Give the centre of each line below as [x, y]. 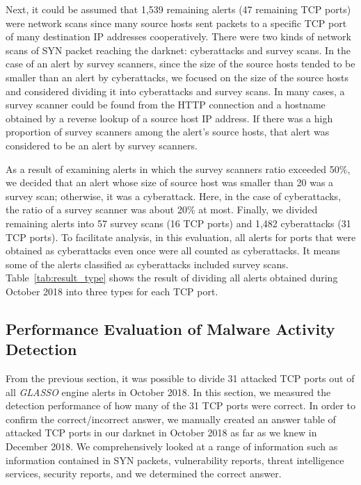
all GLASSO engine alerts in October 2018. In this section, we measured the [168, 392]
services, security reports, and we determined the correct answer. [144, 474]
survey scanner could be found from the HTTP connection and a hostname [166, 105]
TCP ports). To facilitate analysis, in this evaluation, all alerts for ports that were [181, 237]
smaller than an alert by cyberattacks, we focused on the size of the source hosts [177, 77]
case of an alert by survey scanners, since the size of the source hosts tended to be [180, 64]
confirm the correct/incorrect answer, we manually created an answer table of [171, 419]
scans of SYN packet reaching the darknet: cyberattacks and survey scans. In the [178, 50]
